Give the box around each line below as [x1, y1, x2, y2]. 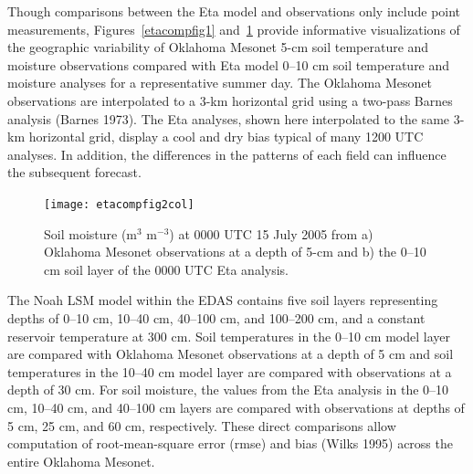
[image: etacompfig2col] [44, 197, 194, 211]
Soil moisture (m [44, 224, 138, 243]
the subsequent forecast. [7, 163, 142, 182]
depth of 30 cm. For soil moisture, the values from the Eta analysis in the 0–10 [7, 380, 449, 399]
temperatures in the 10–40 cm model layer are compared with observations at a [7, 362, 452, 381]
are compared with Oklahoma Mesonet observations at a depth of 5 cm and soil [7, 344, 454, 363]
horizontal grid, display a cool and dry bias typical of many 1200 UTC [28, 127, 424, 146]
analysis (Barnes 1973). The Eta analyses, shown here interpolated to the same [7, 109, 450, 128]
